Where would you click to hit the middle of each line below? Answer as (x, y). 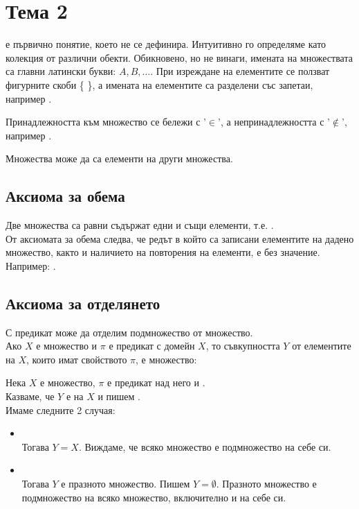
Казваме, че (30, 396)
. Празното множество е (266, 483)
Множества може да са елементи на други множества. (119, 158)
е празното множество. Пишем (126, 483)
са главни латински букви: (61, 71)
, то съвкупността (243, 346)
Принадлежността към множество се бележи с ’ (106, 122)
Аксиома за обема (65, 196)
